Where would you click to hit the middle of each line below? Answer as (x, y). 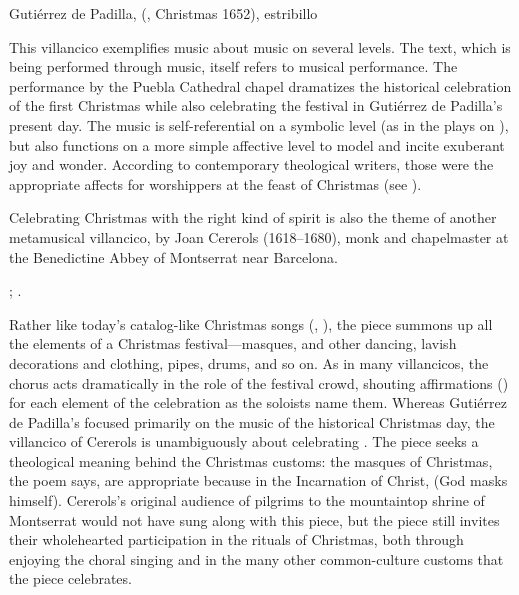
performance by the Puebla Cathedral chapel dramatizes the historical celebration (260, 85)
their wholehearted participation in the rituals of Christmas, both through (236, 539)
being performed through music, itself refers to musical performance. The (233, 66)
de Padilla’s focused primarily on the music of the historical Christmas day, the (252, 421)
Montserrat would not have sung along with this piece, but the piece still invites (254, 519)
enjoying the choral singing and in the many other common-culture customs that (256, 558)
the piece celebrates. (70, 578)
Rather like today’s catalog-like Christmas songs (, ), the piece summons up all (251, 323)
